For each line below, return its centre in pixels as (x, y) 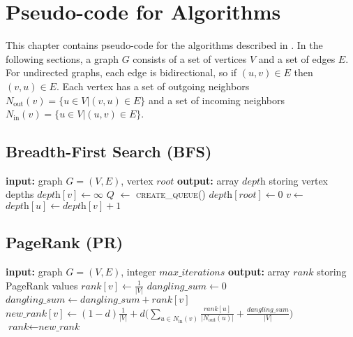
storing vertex (299, 180)
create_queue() (171, 194)
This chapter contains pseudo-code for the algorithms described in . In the (164, 45)
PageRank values (42, 285)
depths (20, 194)
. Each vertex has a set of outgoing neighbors (153, 86)
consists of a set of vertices (190, 58)
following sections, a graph (62, 58)
